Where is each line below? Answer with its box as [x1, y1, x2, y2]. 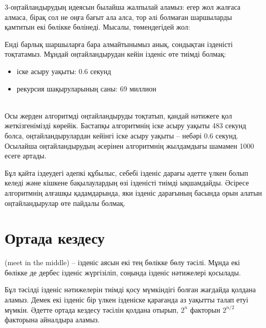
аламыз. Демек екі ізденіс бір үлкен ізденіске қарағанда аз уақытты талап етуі [5, 294, 249, 304]
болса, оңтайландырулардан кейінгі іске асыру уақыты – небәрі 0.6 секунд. [5, 130, 239, 140]
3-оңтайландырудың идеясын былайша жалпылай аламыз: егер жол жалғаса [5, 2, 241, 12]
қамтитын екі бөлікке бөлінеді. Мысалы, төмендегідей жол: [5, 21, 190, 32]
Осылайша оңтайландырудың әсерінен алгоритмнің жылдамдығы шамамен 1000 [5, 140, 254, 151]
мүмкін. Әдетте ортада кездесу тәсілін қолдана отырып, [5, 304, 179, 315]
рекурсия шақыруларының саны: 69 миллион [16, 83, 157, 93]
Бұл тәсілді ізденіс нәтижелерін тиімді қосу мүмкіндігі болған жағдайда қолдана [5, 284, 256, 295]
